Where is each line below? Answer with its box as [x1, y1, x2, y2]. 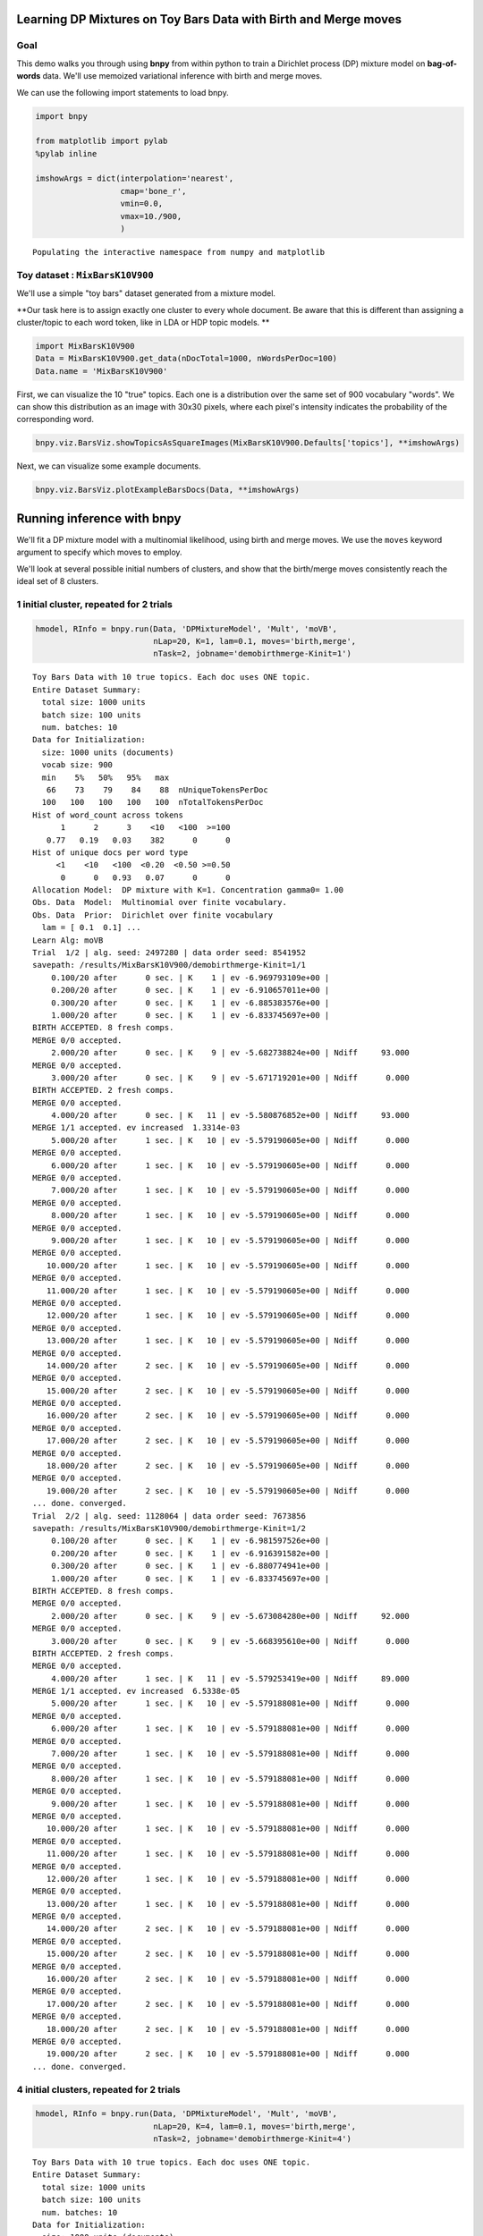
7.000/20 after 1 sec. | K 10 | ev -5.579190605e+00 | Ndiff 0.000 [50, 1185, 411, 1196]
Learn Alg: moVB [32, 935, 104, 945]
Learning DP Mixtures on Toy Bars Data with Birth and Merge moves [16, 12, 402, 27]
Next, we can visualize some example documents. [16, 461, 201, 471]
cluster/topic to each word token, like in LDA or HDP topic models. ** [16, 317, 270, 327]
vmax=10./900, [120, 211, 182, 221]
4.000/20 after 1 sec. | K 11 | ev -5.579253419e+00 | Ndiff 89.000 [50, 1673, 411, 1683]
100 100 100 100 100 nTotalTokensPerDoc [41, 797, 264, 808]
